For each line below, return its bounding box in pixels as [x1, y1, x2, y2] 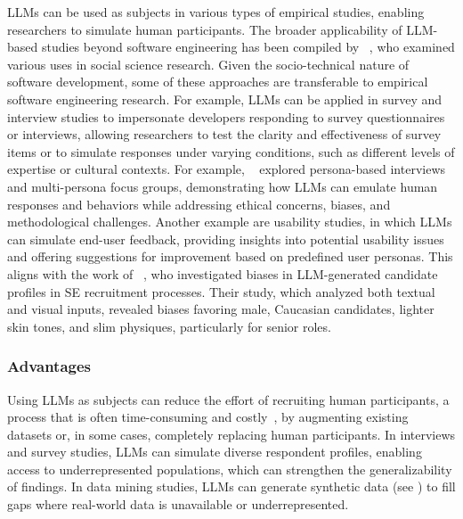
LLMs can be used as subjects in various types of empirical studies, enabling [7, 3, 425, 21]
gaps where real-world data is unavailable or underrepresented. [7, 495, 349, 514]
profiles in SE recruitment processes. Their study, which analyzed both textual [7, 282, 435, 301]
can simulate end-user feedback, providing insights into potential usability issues [7, 229, 444, 248]
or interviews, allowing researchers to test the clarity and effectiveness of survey [7, 125, 442, 144]
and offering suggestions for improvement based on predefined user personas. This [7, 247, 453, 266]
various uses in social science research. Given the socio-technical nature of [7, 54, 410, 73]
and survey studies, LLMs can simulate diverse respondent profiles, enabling [7, 442, 422, 461]
